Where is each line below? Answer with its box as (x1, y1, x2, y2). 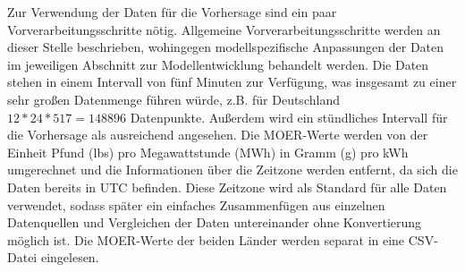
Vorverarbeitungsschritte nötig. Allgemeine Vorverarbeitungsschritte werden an (7, 20, 441, 38)
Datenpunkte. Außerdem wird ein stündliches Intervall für (130, 107, 448, 126)
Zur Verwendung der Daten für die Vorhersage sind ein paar (7, 3, 337, 21)
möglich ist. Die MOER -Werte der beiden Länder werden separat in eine (7, 230, 405, 249)
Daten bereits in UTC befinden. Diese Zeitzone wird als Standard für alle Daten (7, 177, 447, 196)
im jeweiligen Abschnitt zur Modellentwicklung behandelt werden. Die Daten (7, 55, 429, 73)
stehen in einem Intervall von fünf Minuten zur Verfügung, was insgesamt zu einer (7, 72, 457, 91)
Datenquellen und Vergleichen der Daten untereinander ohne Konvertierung (7, 213, 422, 232)
